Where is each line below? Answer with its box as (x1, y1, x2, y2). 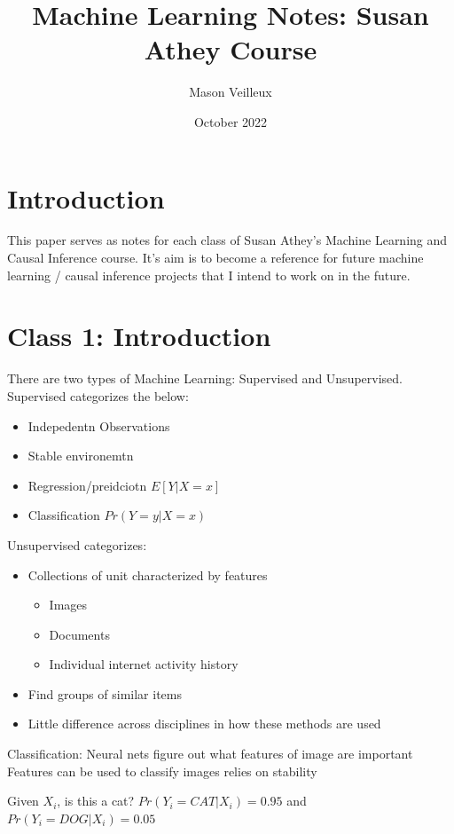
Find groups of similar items (27, 684, 182, 703)
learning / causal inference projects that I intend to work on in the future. (7, 265, 411, 284)
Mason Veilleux (189, 83, 272, 101)
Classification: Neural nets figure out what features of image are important (7, 744, 413, 763)
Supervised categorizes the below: (7, 386, 189, 405)
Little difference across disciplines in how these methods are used (27, 714, 381, 733)
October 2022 (193, 112, 268, 130)
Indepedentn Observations (27, 416, 170, 435)
